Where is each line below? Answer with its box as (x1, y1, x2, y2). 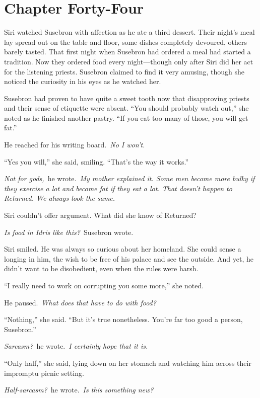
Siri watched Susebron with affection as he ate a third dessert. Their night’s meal (4, 27, 255, 37)
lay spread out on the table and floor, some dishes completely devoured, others (4, 36, 247, 47)
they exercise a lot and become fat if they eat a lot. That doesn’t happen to (4, 183, 232, 193)
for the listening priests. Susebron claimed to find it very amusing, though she (4, 66, 245, 76)
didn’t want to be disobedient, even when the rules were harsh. (4, 263, 199, 274)
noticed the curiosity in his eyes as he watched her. (4, 76, 161, 87)
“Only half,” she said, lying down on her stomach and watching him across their (4, 357, 251, 368)
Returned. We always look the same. (4, 193, 115, 203)
